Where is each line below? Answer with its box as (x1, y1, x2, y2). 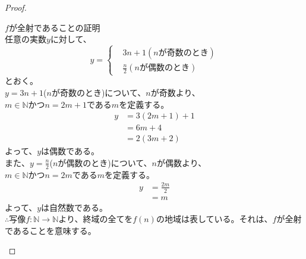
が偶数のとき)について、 (58, 156, 152, 168)
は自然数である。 (41, 201, 108, 213)
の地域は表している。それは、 (156, 213, 273, 225)
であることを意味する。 (5, 224, 96, 236)
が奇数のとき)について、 (51, 86, 146, 98)
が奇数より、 (150, 86, 200, 98)
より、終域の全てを (58, 213, 133, 225)
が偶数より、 (157, 156, 207, 168)
